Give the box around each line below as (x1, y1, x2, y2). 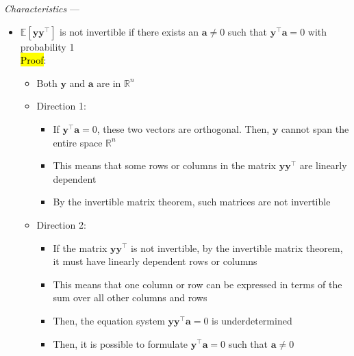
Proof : (20, 53, 47, 67)
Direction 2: (36, 217, 86, 231)
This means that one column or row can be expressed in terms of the (53, 277, 342, 291)
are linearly (299, 158, 347, 173)
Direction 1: (36, 99, 86, 113)
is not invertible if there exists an (60, 24, 199, 38)
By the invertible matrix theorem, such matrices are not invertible (53, 194, 331, 209)
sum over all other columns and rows (53, 290, 207, 305)
